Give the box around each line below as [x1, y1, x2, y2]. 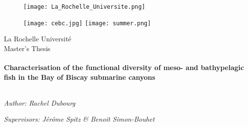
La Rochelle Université [4, 34, 71, 44]
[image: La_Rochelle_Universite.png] [23, 3, 145, 10]
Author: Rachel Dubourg [4, 97, 75, 108]
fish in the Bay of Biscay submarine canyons [4, 72, 156, 82]
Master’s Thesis [4, 43, 51, 53]
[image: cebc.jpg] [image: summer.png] [23, 19, 151, 27]
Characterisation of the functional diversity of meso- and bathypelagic [4, 62, 244, 73]
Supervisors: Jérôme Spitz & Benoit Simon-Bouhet [4, 114, 155, 124]
